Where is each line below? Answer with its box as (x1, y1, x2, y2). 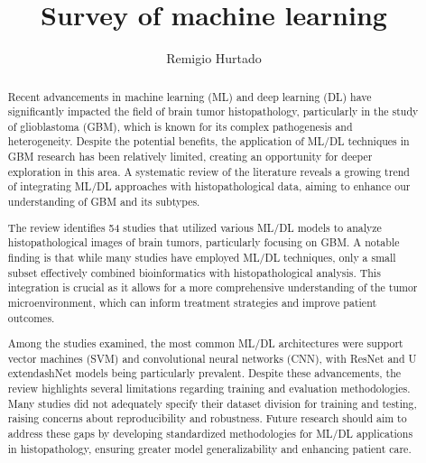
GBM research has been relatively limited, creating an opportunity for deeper (7, 149, 373, 164)
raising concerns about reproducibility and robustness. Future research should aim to (7, 411, 407, 426)
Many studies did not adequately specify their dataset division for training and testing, (7, 395, 417, 411)
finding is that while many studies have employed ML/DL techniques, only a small (7, 249, 396, 264)
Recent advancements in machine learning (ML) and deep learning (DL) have (7, 88, 372, 104)
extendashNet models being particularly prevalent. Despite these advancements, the (7, 366, 402, 381)
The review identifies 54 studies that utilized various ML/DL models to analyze (7, 219, 382, 235)
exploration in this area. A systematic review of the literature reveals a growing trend (7, 163, 410, 179)
